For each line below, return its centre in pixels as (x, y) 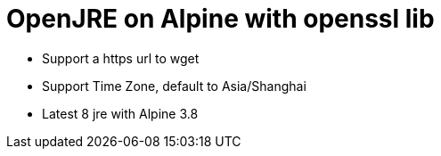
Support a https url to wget (121, 58)
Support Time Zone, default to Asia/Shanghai (174, 86)
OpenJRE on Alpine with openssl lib (220, 19)
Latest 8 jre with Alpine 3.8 (120, 113)
